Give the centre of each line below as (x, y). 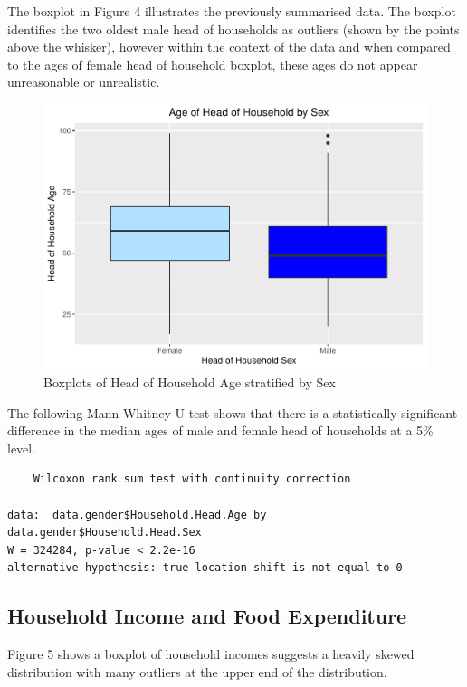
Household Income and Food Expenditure (207, 616)
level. (22, 448)
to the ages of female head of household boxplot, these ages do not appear (213, 64)
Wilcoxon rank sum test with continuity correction (192, 479)
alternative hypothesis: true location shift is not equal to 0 (205, 568)
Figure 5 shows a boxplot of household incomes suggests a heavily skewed (211, 654)
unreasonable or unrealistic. (84, 82)
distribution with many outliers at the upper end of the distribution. (197, 671)
